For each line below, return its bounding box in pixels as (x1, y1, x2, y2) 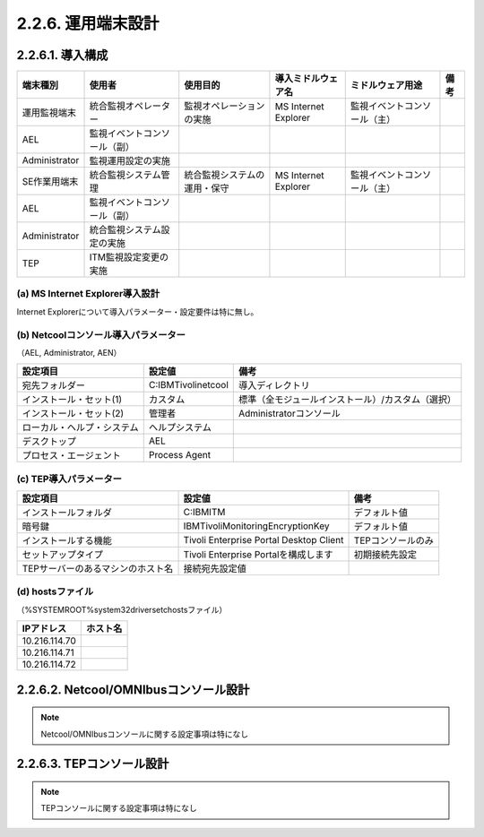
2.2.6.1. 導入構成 (16, 47, 108, 63)
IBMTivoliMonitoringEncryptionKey (183, 520, 330, 532)
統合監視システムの (184, 168, 265, 181)
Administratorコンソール (238, 408, 341, 420)
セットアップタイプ (22, 548, 103, 561)
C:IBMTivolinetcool (148, 379, 229, 392)
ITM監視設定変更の (89, 251, 169, 263)
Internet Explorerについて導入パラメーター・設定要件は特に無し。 (16, 306, 259, 317)
